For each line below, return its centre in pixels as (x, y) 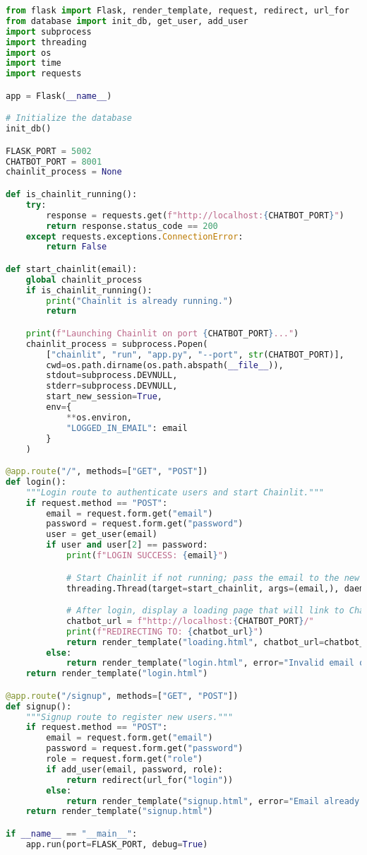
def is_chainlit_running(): (72, 194)
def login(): (36, 482)
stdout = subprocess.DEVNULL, (112, 376)
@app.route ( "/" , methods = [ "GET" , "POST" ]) (107, 472)
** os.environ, (99, 417)
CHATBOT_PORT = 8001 (54, 161)
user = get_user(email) (102, 535)
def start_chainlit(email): (72, 269)
